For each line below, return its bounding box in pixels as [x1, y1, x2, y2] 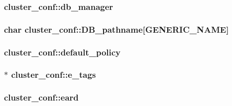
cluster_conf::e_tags [11, 68, 96, 81]
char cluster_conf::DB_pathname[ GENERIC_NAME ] [4, 23, 229, 35]
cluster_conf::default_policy [4, 46, 121, 58]
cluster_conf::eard [4, 91, 79, 104]
